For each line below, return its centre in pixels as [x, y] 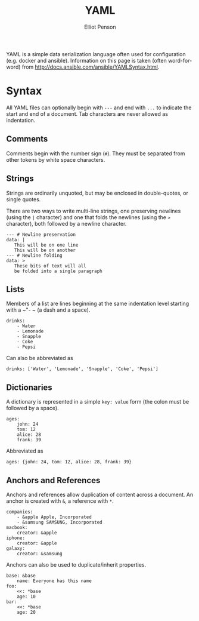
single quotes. [24, 199]
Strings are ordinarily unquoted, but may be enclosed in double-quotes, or [97, 193]
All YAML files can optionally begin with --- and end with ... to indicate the [99, 107]
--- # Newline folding [34, 255]
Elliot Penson [100, 27]
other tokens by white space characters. [56, 159]
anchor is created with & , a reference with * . [60, 501]
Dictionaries [29, 387]
